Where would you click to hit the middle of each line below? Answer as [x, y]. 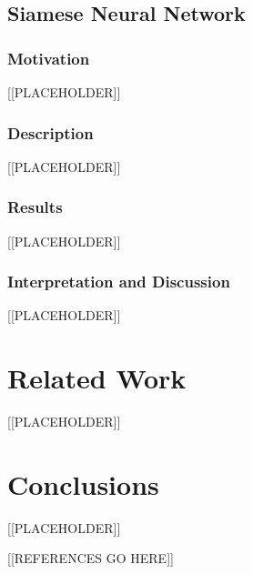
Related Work [97, 378]
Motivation [49, 58]
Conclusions [83, 483]
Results [35, 207]
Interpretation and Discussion [119, 282]
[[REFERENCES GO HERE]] [91, 558]
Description [51, 132]
